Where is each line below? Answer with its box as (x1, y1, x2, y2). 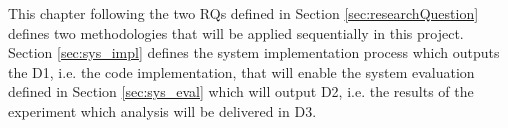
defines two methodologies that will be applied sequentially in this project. (8, 22, 464, 43)
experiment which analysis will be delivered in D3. (8, 100, 317, 121)
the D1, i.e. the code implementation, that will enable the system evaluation (8, 61, 475, 82)
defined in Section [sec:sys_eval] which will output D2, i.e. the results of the (8, 81, 474, 102)
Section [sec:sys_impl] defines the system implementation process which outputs (8, 42, 500, 63)
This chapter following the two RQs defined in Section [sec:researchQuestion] (8, 3, 479, 23)
